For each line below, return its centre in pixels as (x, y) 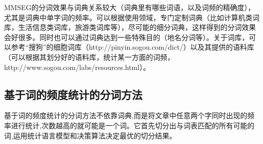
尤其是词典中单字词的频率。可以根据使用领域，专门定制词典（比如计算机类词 (132, 17)
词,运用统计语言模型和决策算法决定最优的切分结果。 (90, 135)
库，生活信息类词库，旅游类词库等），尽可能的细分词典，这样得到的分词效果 (130, 27)
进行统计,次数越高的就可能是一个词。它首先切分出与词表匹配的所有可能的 (133, 125)
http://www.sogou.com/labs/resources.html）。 (77, 67)
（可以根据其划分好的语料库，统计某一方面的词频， (89, 57)
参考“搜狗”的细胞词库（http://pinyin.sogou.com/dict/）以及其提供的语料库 (133, 47)
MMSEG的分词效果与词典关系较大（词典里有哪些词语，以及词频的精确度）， (129, 7)
